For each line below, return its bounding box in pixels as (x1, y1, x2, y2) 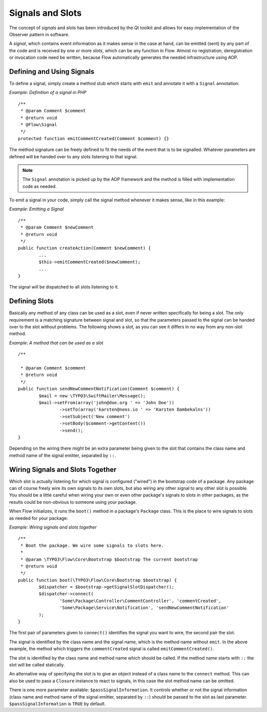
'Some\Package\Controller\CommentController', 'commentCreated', (59, 598, 222, 604)
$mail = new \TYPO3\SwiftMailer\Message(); (39, 393, 146, 398)
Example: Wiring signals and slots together (9, 524, 97, 530)
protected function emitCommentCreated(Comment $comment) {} (18, 136, 169, 141)
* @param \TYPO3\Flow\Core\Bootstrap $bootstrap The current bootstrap (20, 557, 198, 562)
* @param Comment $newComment (20, 225, 94, 230)
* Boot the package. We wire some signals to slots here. (20, 542, 164, 548)
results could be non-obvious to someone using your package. (9, 499, 137, 505)
